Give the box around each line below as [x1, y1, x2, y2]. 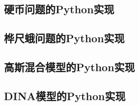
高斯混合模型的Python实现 [4, 59, 135, 74]
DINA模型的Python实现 [4, 88, 126, 103]
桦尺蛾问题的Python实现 [4, 30, 125, 46]
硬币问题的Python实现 [4, 1, 114, 17]
